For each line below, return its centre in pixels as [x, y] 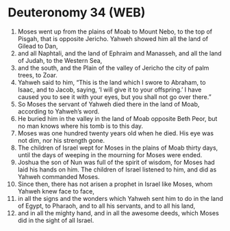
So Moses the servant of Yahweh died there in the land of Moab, [108, 104]
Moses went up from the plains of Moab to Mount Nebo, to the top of [115, 31]
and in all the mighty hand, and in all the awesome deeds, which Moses [118, 213]
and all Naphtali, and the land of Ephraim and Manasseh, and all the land [119, 53]
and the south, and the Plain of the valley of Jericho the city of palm [113, 68]
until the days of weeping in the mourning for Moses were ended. [110, 154]
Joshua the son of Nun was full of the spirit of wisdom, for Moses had [116, 162]
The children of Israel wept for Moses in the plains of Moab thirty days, [118, 148]
